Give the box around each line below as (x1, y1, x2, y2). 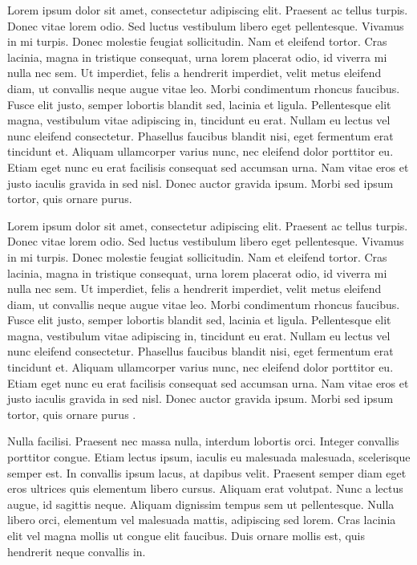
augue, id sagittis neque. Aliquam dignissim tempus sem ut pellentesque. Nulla (7, 495, 395, 512)
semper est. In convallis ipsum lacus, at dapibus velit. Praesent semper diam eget (7, 464, 407, 481)
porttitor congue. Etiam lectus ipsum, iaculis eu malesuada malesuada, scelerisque (7, 449, 411, 465)
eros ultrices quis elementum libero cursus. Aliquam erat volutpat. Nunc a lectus (7, 480, 403, 497)
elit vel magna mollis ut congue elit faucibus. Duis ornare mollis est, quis (7, 527, 365, 543)
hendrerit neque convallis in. (7, 543, 146, 559)
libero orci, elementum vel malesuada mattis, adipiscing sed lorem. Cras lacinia (7, 511, 396, 528)
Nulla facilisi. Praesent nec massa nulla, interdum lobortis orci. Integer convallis (7, 433, 399, 449)
